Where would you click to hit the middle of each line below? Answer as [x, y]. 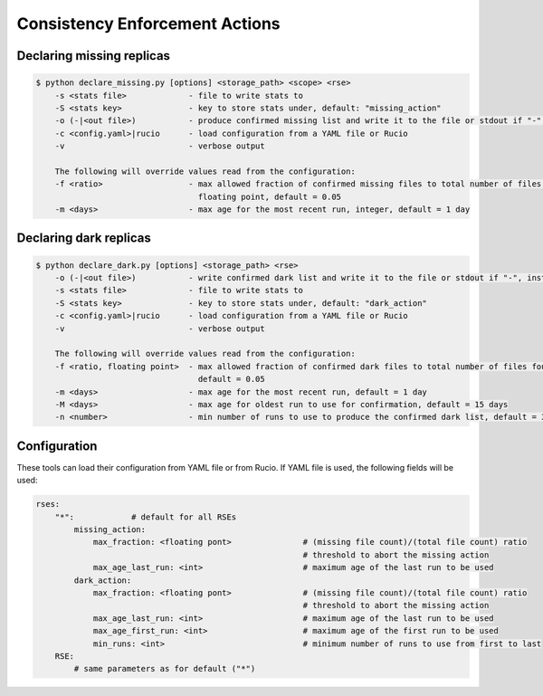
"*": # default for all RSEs [146, 517]
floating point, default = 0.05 [270, 196]
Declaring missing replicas [94, 56]
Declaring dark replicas [84, 238]
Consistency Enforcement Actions [148, 24]
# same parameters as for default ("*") [165, 669]
